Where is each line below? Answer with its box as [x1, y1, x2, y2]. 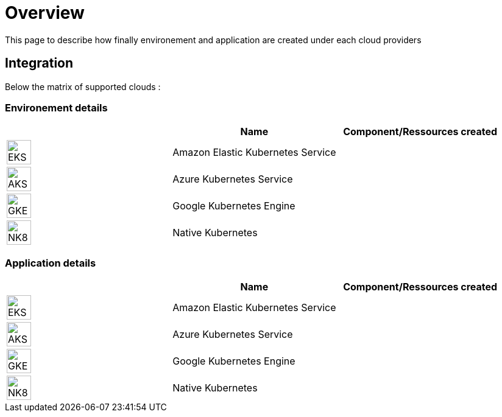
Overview [5, 2, 85, 23]
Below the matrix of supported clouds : [5, 81, 161, 92]
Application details [5, 256, 96, 269]
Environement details [5, 101, 108, 114]
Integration [5, 55, 74, 71]
